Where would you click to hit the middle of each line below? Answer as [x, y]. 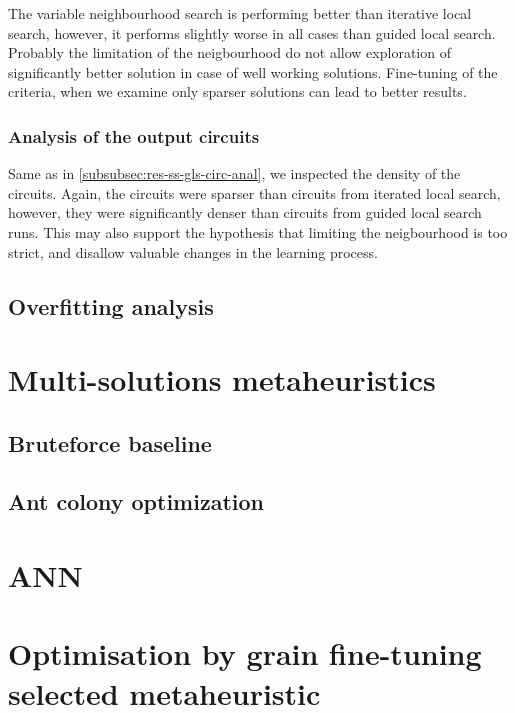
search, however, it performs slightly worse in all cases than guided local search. [252, 32]
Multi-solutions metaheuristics [222, 379]
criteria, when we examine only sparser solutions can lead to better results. [237, 91]
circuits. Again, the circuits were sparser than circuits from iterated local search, [254, 192]
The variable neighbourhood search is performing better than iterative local [240, 13]
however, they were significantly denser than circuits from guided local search [245, 212]
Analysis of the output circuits [134, 135]
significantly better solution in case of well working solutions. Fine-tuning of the [253, 71]
